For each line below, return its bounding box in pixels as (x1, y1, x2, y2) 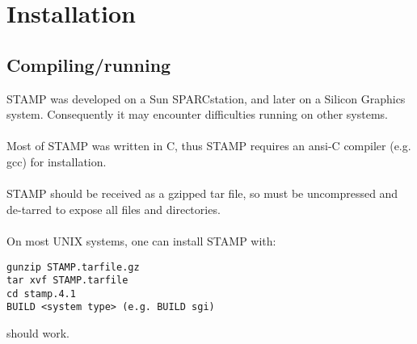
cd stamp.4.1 (6, 287, 76, 300)
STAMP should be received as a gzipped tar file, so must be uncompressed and (6, 185, 398, 202)
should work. (6, 325, 69, 342)
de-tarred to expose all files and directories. (6, 200, 221, 217)
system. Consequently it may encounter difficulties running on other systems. (6, 106, 388, 123)
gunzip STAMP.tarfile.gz (6, 261, 140, 273)
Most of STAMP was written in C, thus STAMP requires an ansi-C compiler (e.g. (6, 137, 411, 154)
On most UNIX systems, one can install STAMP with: (6, 232, 276, 249)
